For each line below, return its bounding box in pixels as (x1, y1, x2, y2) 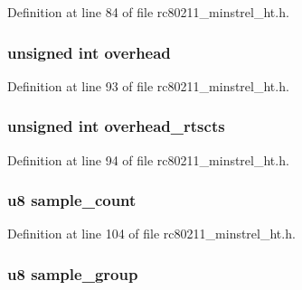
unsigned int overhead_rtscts (7, 115, 225, 137)
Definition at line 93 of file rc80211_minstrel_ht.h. (7, 76, 289, 95)
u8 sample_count (7, 189, 137, 211)
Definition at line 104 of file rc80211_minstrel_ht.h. (7, 224, 296, 243)
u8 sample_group (7, 262, 138, 285)
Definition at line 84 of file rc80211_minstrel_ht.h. (7, 3, 289, 21)
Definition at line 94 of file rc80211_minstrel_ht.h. (7, 150, 289, 169)
